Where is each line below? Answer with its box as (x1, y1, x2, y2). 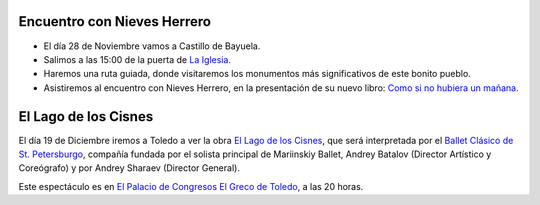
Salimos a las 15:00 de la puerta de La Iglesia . (43, 53, 232, 65)
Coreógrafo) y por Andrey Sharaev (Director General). (18, 162, 240, 174)
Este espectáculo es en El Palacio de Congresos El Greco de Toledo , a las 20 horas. (18, 180, 364, 192)
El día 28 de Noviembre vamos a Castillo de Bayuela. (43, 40, 261, 52)
